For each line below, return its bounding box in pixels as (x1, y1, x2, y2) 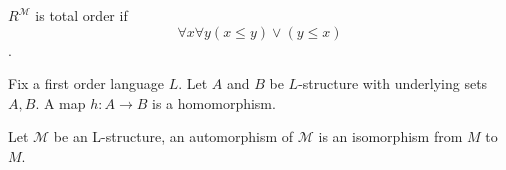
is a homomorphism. (152, 92, 276, 113)
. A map (35, 92, 86, 113)
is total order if (35, 5, 128, 25)
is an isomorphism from (318, 126, 463, 147)
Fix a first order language (8, 73, 164, 94)
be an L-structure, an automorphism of (53, 126, 294, 147)
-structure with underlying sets (298, 73, 488, 94)
